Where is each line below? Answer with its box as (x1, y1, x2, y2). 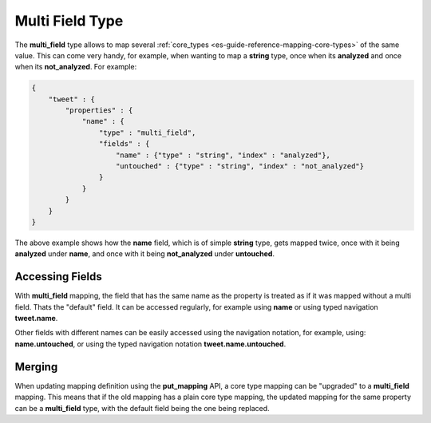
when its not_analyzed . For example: (14, 62, 137, 72)
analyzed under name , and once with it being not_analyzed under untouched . (14, 249, 275, 259)
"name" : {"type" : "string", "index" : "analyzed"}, (116, 150, 331, 160)
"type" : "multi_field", (98, 128, 196, 137)
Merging (14, 360, 58, 374)
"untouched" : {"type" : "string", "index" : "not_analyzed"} (116, 162, 365, 171)
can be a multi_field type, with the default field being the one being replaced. (14, 403, 271, 413)
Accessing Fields (14, 270, 103, 283)
